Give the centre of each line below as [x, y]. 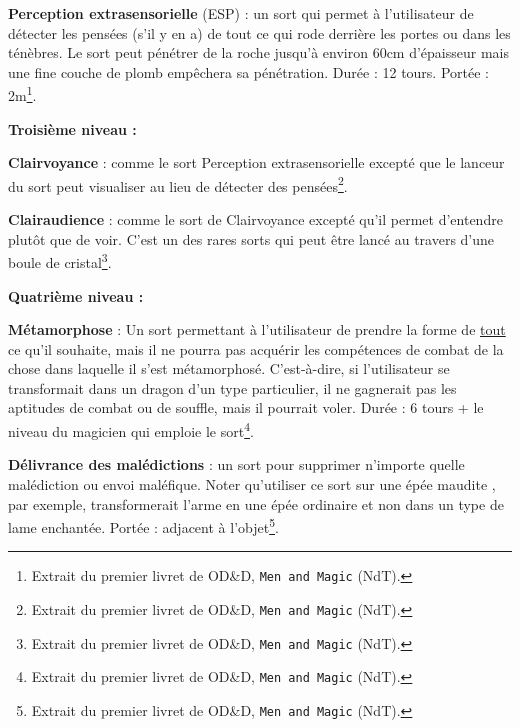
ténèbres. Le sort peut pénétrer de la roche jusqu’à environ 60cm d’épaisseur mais [259, 52]
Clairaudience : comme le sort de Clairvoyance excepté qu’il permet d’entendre [255, 219]
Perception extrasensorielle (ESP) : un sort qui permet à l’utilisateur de [241, 13]
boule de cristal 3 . [60, 260]
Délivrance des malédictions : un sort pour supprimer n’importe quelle [236, 464]
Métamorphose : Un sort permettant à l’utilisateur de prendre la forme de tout [257, 329]
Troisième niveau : [72, 128]
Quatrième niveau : [76, 295]
